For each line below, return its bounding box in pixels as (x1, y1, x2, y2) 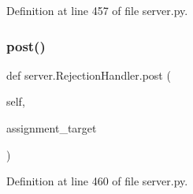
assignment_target (6, 120, 97, 136)
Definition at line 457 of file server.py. (6, 2, 188, 18)
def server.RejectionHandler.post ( (6, 66, 171, 83)
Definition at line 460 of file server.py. (6, 173, 188, 189)
